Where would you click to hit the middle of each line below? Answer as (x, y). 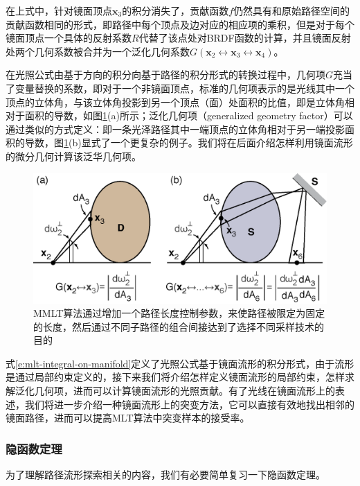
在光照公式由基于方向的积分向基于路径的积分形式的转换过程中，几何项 (165, 75)
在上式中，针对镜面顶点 (59, 10)
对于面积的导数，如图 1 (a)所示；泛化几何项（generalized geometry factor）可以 (179, 115)
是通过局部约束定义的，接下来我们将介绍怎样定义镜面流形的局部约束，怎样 (175, 377)
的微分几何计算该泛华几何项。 (73, 156)
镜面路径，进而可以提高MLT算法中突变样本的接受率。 (128, 418)
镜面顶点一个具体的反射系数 (69, 38)
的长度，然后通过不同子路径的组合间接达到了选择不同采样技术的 (179, 326)
